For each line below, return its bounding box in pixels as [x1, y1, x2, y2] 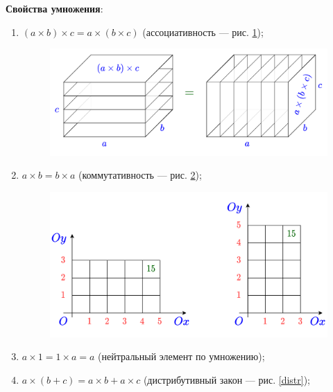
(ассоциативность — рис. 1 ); [142, 24, 264, 39]
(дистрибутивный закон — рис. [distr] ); [143, 372, 310, 386]
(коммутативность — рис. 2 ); [78, 168, 202, 182]
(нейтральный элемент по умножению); [98, 349, 265, 364]
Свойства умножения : [6, 1, 103, 15]
